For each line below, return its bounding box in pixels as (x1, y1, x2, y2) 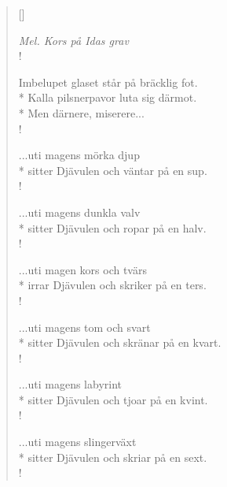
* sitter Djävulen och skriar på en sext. (18, 448, 207, 465)
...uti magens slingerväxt (18, 433, 137, 450)
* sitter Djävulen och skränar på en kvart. (18, 334, 222, 351)
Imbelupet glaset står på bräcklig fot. (18, 73, 198, 90)
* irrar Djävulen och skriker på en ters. (18, 277, 207, 293)
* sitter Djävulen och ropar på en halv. (18, 219, 207, 236)
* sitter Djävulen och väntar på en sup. (18, 162, 207, 178)
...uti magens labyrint (18, 376, 122, 392)
